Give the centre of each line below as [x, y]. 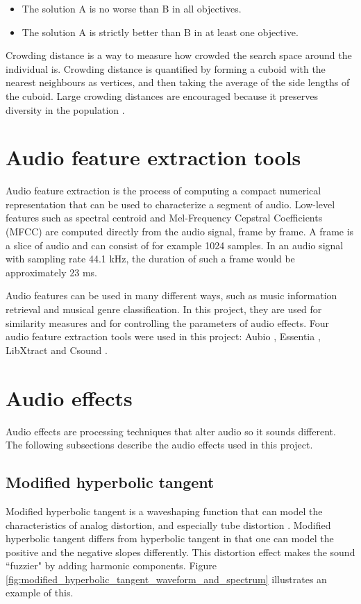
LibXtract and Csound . [57, 350]
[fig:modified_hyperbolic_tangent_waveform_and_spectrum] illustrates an [166, 579]
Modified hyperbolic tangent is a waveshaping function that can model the [164, 511]
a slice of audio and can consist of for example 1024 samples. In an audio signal [175, 245]
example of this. [40, 593]
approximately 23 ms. [51, 272]
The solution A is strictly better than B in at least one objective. [160, 32]
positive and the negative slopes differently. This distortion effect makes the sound [180, 552]
